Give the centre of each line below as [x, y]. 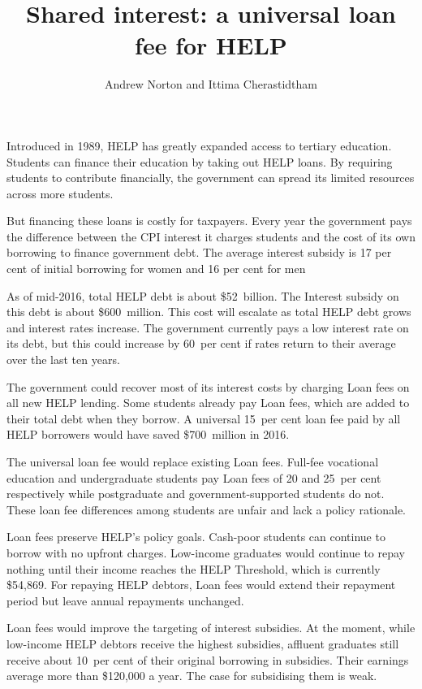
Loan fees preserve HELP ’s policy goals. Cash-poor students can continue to [196, 537]
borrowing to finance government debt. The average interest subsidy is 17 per [199, 252]
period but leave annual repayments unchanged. [125, 600]
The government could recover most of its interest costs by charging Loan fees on [208, 386]
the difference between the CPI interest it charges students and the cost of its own [211, 236]
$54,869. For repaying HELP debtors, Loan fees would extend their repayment [201, 585]
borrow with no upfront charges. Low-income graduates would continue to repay [206, 552]
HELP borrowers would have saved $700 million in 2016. [148, 434]
